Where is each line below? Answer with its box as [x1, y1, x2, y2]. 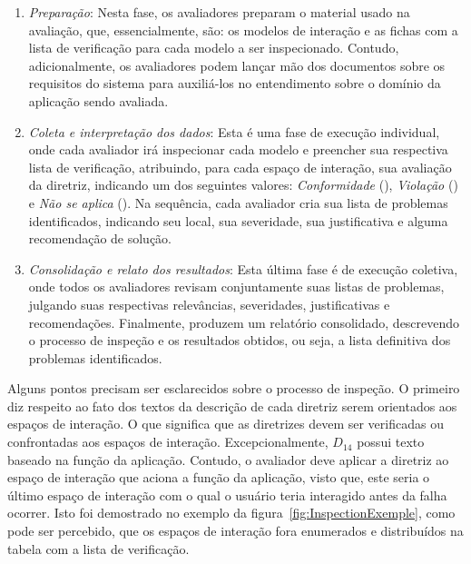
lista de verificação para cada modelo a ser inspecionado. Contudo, [28, 38, 399, 57]
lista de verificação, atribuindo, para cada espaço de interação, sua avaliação [28, 157, 452, 176]
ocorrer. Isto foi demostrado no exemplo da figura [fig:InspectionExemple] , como [7, 503, 456, 522]
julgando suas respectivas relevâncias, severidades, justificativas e [28, 294, 390, 313]
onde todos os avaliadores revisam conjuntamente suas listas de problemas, [28, 277, 445, 296]
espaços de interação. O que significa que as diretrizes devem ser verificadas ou [7, 414, 444, 433]
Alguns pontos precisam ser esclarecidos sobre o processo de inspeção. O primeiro [7, 379, 460, 398]
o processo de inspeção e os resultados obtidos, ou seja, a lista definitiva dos [28, 331, 451, 350]
